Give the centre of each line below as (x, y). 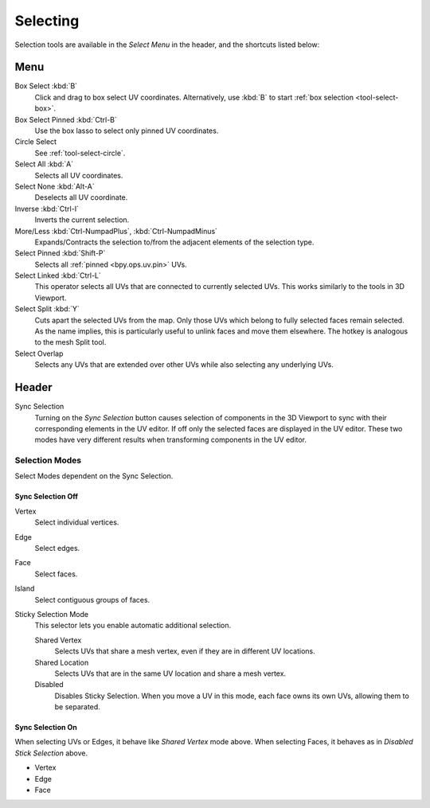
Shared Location (62, 662)
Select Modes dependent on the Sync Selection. (94, 476)
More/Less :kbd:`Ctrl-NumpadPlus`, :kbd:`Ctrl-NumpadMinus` (116, 231)
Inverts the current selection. (82, 220)
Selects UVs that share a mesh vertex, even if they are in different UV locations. (185, 651)
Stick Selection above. (51, 753)
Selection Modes (48, 460)
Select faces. (56, 574)
